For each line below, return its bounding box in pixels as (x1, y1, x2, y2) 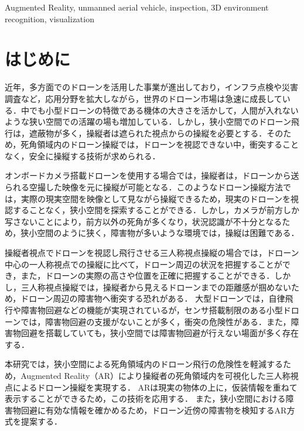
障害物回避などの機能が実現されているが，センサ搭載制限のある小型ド (21, 304, 291, 316)
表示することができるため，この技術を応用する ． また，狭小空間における (5, 392, 286, 405)
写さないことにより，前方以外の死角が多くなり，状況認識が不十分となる (5, 215, 282, 227)
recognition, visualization (5, 12, 94, 25)
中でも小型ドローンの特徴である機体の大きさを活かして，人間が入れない (21, 104, 299, 116)
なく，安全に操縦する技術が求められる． (5, 149, 160, 162)
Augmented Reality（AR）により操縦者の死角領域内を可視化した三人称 (21, 369, 291, 381)
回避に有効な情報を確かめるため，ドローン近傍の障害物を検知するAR (21, 403, 287, 416)
